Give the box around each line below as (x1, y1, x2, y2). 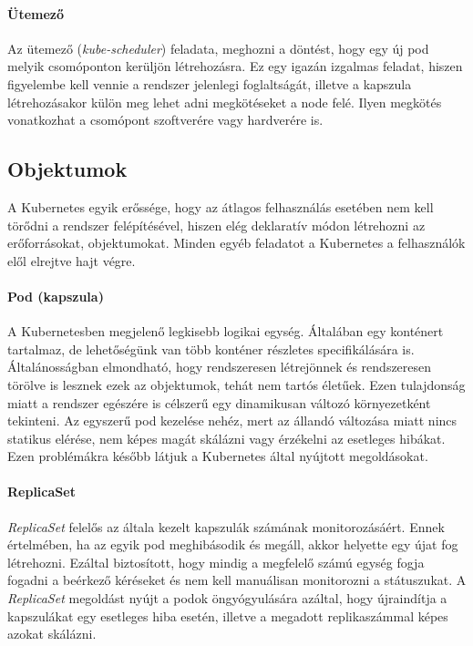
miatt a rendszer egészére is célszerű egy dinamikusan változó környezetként (7, 393, 431, 412)
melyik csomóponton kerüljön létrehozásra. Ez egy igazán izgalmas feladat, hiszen (7, 56, 463, 76)
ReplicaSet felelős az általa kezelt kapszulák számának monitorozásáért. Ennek (7, 517, 445, 536)
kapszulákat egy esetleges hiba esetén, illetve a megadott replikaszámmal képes (7, 606, 448, 625)
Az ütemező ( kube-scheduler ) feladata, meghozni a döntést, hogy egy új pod (7, 38, 429, 57)
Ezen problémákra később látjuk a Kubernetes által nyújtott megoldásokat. (7, 446, 428, 466)
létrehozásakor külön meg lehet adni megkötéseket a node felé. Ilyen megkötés (7, 92, 442, 111)
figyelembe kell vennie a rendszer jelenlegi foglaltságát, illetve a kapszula (7, 74, 412, 93)
